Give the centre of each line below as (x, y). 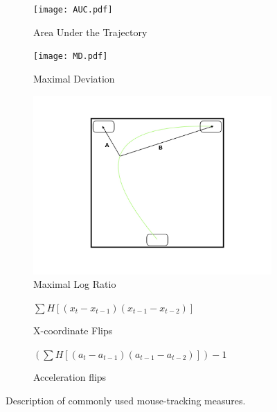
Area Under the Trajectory (90, 32)
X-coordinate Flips (73, 331)
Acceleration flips (70, 377)
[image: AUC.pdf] (73, 10)
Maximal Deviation (74, 78)
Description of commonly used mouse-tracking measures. (126, 401)
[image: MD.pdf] (71, 57)
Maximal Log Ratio (75, 284)
